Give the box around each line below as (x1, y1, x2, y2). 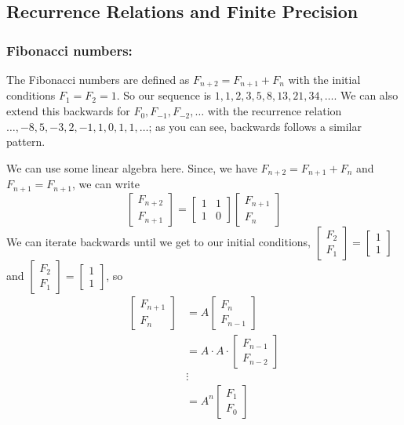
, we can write (71, 176, 140, 192)
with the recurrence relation (207, 103, 342, 119)
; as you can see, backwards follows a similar (148, 118, 362, 134)
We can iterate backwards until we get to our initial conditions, (6, 233, 311, 249)
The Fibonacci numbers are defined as (6, 71, 190, 87)
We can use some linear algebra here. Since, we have (6, 159, 257, 176)
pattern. (6, 133, 45, 150)
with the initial (288, 71, 361, 87)
